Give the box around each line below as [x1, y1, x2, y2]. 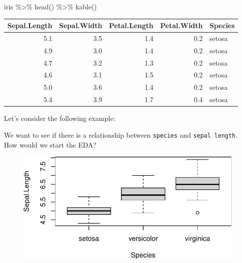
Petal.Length [109, 20, 153, 31]
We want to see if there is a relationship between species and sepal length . [4, 129, 238, 140]
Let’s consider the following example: [4, 113, 116, 123]
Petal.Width [160, 20, 203, 31]
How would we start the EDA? [4, 139, 96, 150]
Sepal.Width [59, 20, 102, 31]
